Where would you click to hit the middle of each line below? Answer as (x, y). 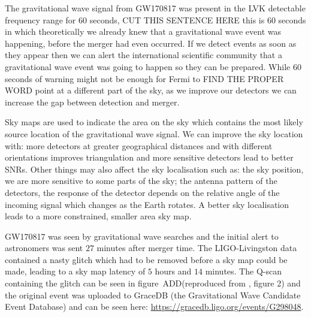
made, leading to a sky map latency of (75, 271)
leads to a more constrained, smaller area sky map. (98, 216)
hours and (173, 271)
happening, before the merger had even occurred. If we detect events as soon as (151, 43)
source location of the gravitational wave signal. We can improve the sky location (154, 133)
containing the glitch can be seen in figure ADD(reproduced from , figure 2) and (153, 283)
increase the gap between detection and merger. (92, 102)
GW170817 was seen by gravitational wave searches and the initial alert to (142, 236)
